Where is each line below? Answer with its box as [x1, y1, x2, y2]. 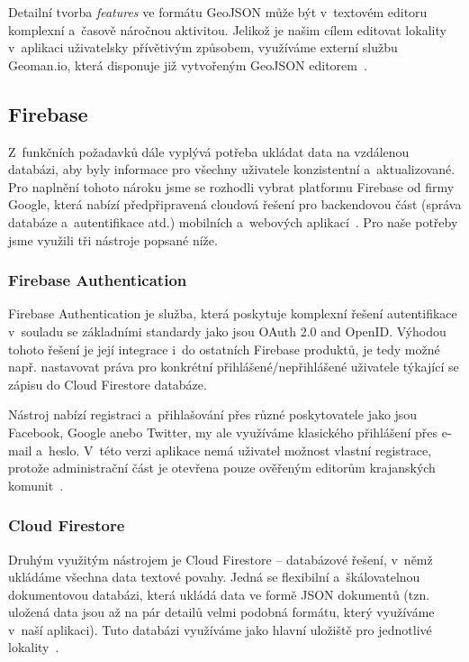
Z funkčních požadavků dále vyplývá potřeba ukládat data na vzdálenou [8, 142, 410, 161]
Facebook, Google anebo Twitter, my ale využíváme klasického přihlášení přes [8, 422, 438, 441]
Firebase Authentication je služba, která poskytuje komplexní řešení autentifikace [8, 304, 457, 323]
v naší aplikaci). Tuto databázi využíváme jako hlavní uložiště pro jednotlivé [8, 620, 432, 639]
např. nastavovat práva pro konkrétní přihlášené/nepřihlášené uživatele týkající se [8, 357, 459, 376]
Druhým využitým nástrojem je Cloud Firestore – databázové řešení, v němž [8, 549, 433, 568]
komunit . [8, 475, 64, 494]
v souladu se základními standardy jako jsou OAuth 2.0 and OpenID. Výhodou [8, 321, 446, 340]
